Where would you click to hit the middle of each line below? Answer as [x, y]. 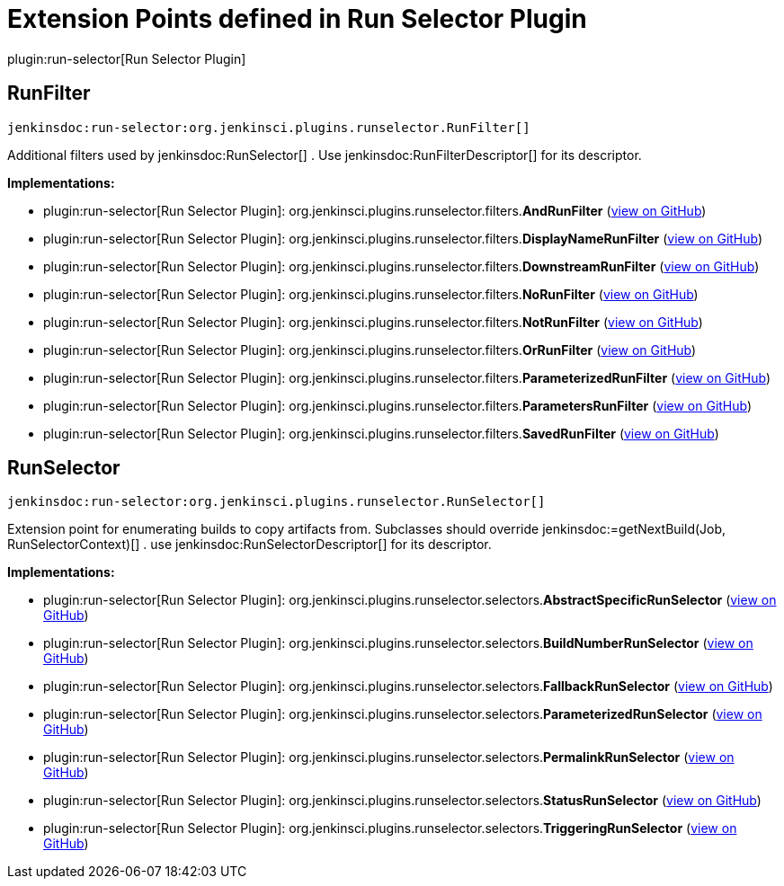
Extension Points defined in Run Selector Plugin [297, 19]
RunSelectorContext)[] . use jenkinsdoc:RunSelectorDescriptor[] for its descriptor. [249, 545]
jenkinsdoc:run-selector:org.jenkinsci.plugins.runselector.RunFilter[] [269, 127]
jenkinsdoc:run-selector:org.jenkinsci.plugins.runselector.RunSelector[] [276, 502]
